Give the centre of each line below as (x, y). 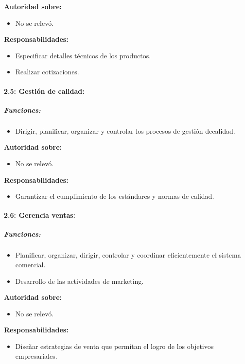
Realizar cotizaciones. (47, 72)
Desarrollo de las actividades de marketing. (79, 281)
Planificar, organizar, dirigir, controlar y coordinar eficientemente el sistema (128, 255)
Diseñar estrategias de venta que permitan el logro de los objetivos (114, 346)
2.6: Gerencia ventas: (40, 215)
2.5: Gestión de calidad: (44, 91)
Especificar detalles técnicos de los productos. (83, 55)
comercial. (30, 265)
